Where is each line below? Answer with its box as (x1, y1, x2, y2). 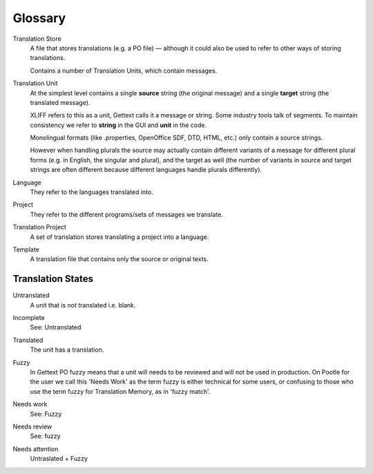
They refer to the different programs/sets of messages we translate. (30, 210, 224, 218)
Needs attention (12, 444, 59, 453)
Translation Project (12, 223, 67, 231)
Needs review (12, 422, 52, 430)
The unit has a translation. (30, 345, 104, 354)
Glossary (12, 10, 66, 26)
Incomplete (12, 314, 45, 322)
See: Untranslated (30, 323, 82, 332)
